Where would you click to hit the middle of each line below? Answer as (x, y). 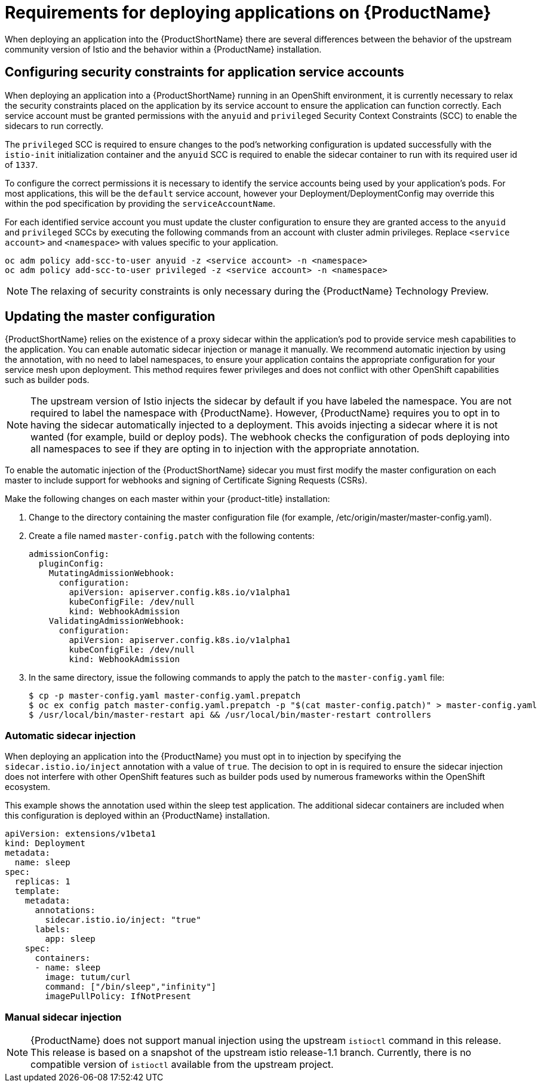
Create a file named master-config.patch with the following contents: (172, 536)
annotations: (65, 910)
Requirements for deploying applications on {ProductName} (248, 13)
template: (37, 891)
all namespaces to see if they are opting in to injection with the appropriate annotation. (225, 449)
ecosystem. (28, 787)
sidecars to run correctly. (54, 125)
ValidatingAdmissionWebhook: (117, 621)
